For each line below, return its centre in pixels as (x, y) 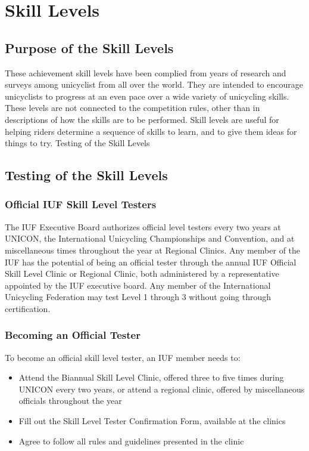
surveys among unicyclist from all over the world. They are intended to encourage (154, 84)
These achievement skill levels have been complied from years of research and (146, 72)
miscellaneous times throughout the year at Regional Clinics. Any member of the (153, 250)
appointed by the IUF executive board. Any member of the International (138, 285)
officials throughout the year (70, 401)
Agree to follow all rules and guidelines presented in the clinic (131, 441)
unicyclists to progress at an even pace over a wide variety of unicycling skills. (147, 96)
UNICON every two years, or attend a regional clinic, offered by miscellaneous (162, 389)
